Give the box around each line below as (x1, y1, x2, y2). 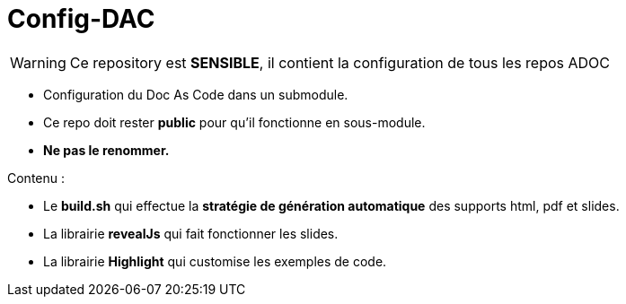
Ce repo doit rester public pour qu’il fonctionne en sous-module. (43, 114, 426, 130)
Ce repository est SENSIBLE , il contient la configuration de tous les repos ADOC (69, 53, 611, 72)
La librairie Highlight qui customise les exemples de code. (43, 253, 387, 269)
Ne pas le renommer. (43, 142, 170, 158)
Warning (10, 53, 66, 72)
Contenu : (7, 169, 66, 186)
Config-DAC (7, 4, 155, 34)
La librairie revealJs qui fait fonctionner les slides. (43, 225, 339, 241)
